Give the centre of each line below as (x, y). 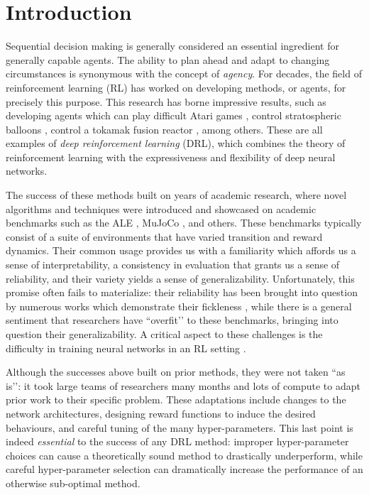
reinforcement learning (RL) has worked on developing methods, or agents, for (176, 87)
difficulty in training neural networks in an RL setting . (126, 348)
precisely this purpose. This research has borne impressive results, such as (166, 101)
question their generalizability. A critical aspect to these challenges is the (164, 334)
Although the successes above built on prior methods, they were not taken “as (176, 372)
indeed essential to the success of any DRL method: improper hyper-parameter (177, 441)
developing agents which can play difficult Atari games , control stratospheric (174, 115)
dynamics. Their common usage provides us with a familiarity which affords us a (181, 250)
